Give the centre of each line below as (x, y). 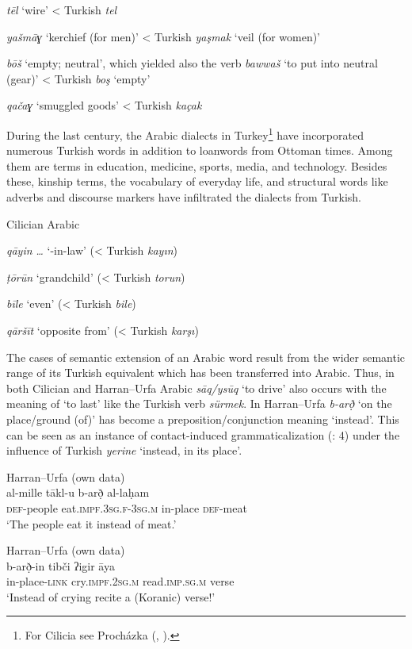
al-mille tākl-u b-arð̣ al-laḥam (78, 492)
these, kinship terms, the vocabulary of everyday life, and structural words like (197, 181)
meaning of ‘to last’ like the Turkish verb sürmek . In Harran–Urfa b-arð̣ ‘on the (199, 403)
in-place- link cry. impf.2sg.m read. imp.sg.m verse (120, 581)
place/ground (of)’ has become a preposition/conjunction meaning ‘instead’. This (203, 419)
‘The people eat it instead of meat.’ (92, 523)
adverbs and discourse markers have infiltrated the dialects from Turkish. (184, 197)
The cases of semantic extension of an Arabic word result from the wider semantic (206, 357)
